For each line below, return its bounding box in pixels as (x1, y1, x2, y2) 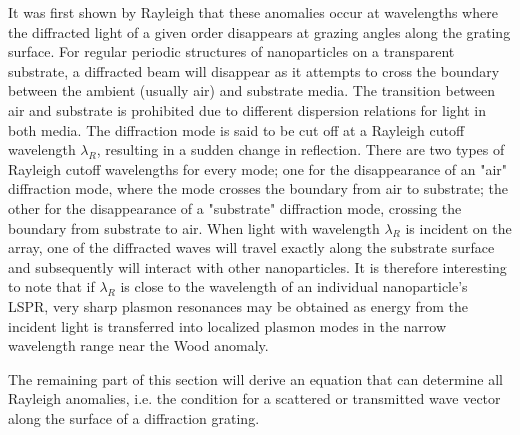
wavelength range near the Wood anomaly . (8, 335, 269, 356)
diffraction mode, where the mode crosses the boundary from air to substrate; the (8, 178, 508, 199)
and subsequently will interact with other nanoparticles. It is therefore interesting (8, 256, 507, 277)
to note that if (8, 276, 95, 297)
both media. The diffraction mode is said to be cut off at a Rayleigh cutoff (8, 119, 465, 140)
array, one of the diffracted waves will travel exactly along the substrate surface (8, 237, 495, 258)
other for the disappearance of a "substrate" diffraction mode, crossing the (8, 197, 462, 218)
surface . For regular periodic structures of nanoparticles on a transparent (8, 41, 455, 62)
